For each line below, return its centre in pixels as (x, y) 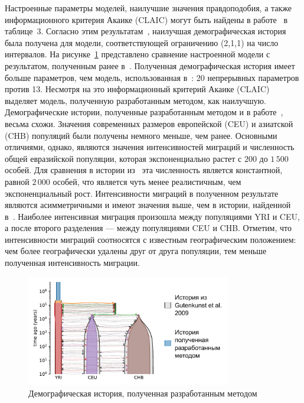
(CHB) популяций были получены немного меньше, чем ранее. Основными (141, 135)
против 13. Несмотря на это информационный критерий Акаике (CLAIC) (137, 89)
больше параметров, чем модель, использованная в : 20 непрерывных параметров (152, 77)
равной (17, 181)
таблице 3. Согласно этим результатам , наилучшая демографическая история (146, 31)
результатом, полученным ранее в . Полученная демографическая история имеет (150, 65)
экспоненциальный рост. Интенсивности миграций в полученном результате (142, 193)
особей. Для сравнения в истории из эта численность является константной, (144, 170)
